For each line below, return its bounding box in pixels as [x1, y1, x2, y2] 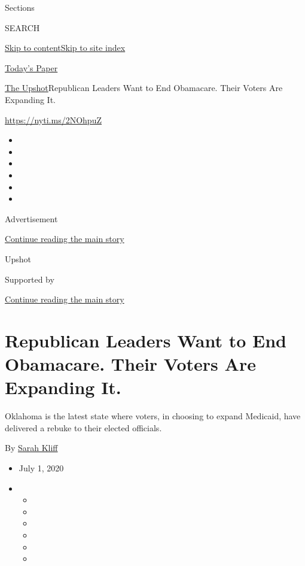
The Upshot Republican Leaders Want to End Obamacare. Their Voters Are [5, 81, 283, 94]
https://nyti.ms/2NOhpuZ [5, 113, 102, 126]
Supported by [5, 273, 54, 285]
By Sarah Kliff [5, 441, 58, 454]
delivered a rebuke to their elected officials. [5, 421, 162, 434]
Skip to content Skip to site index [5, 41, 126, 54]
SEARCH [5, 21, 40, 34]
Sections [5, 1, 35, 13]
